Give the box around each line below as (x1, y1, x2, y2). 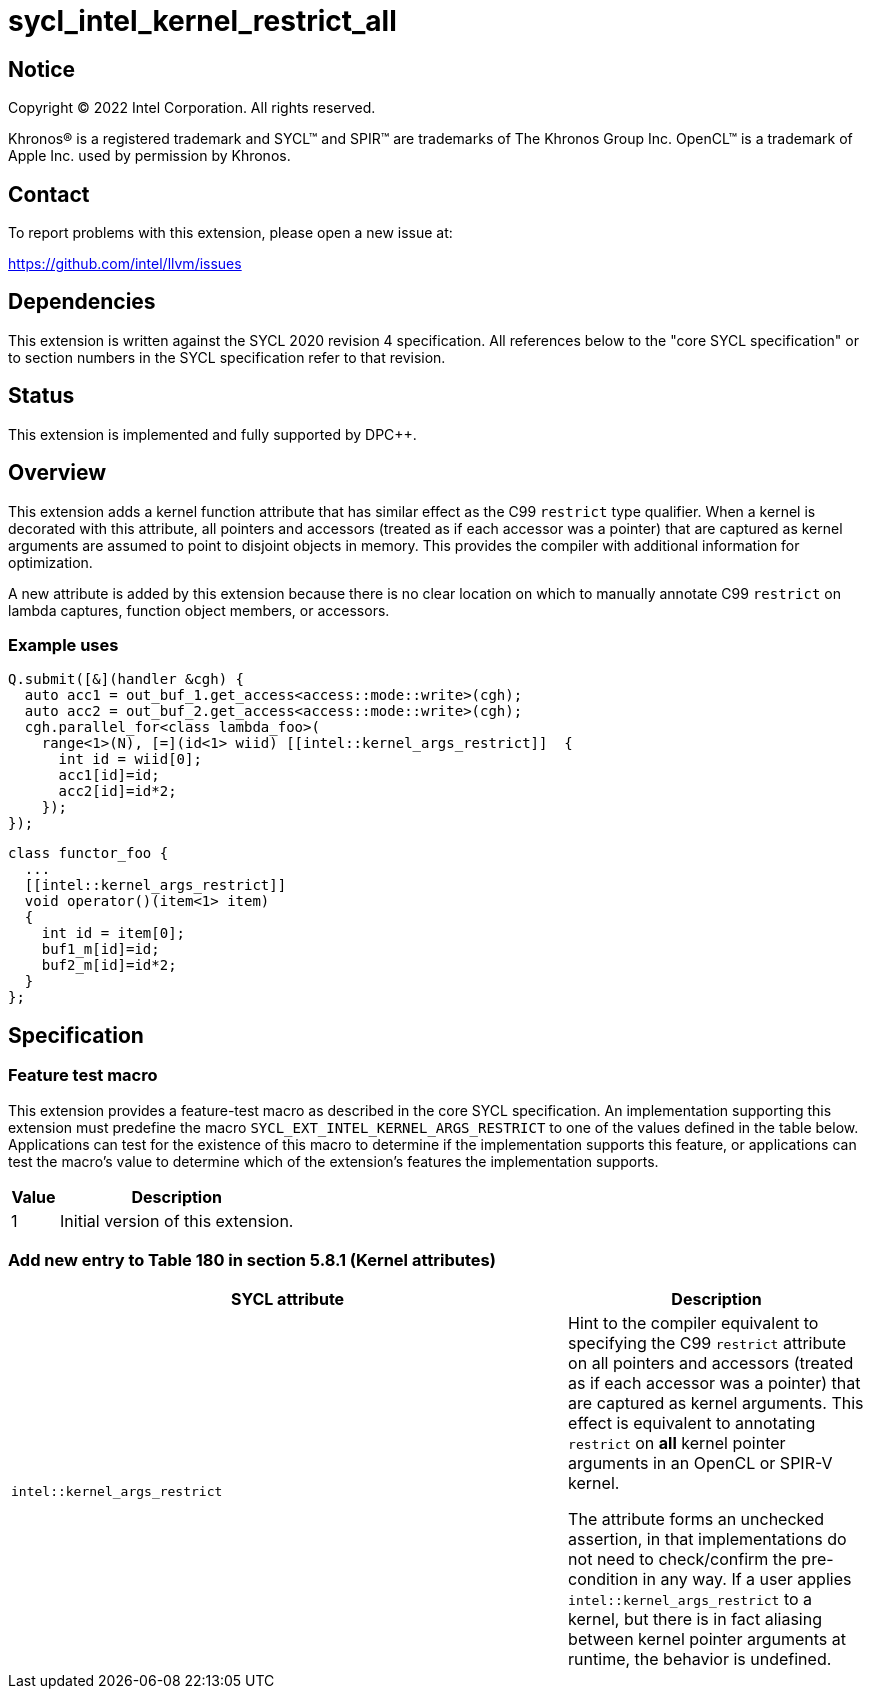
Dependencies (8, 289, 156, 315)
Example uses (8, 634, 119, 655)
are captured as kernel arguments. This (568, 1393, 864, 1414)
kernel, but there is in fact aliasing (568, 1609, 822, 1630)
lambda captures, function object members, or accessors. (8, 601, 390, 619)
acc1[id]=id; (58, 767, 160, 784)
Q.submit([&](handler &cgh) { (8, 671, 245, 688)
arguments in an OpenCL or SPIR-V (568, 1453, 833, 1474)
